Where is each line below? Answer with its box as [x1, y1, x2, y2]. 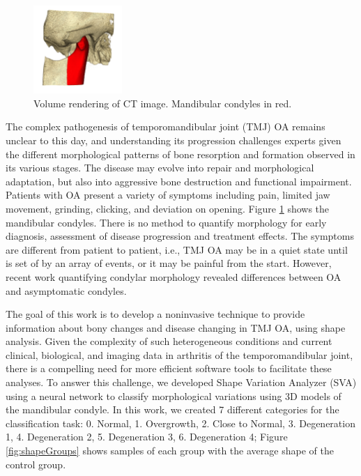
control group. [6, 456, 66, 471]
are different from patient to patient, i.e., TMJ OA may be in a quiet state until [6, 242, 348, 256]
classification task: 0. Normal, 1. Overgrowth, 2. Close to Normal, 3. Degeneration [6, 415, 355, 430]
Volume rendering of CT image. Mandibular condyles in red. [33, 95, 292, 110]
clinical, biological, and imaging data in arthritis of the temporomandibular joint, [6, 347, 353, 362]
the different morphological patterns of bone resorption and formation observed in [6, 146, 355, 161]
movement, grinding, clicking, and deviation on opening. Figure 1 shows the [6, 201, 330, 215]
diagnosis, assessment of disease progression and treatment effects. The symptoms [6, 229, 354, 243]
